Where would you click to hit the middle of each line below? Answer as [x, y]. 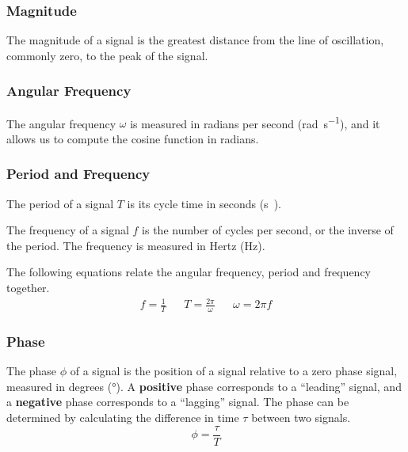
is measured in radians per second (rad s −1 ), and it [255, 122]
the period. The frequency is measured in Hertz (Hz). [136, 245]
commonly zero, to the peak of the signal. [107, 55]
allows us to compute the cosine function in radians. [133, 138]
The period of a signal [60, 203]
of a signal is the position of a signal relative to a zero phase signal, [234, 371]
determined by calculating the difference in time [123, 418]
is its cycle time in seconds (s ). [204, 203]
